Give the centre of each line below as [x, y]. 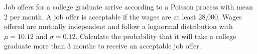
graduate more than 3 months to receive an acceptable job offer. [103, 46]
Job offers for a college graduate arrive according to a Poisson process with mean [128, 6]
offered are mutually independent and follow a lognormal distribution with [118, 26]
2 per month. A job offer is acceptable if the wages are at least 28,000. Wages [123, 16]
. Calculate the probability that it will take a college [156, 36]
